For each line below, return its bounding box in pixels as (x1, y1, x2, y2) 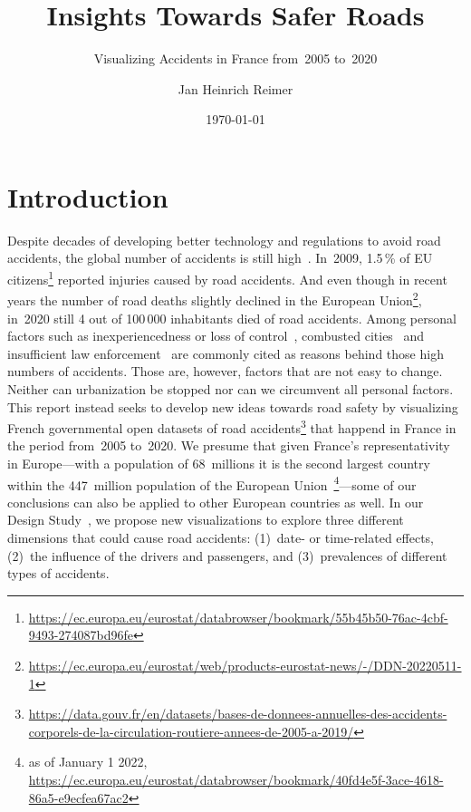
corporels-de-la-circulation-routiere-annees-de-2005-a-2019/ (28, 721, 354, 740)
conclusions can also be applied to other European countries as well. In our (7, 492, 424, 511)
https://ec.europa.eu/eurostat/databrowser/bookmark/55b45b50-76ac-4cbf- (28, 607, 448, 626)
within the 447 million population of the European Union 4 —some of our (7, 472, 417, 494)
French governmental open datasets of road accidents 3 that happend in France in (7, 416, 457, 437)
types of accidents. (7, 564, 110, 583)
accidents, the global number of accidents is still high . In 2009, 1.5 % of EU (7, 248, 433, 267)
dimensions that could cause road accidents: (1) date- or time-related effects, (7, 527, 435, 546)
